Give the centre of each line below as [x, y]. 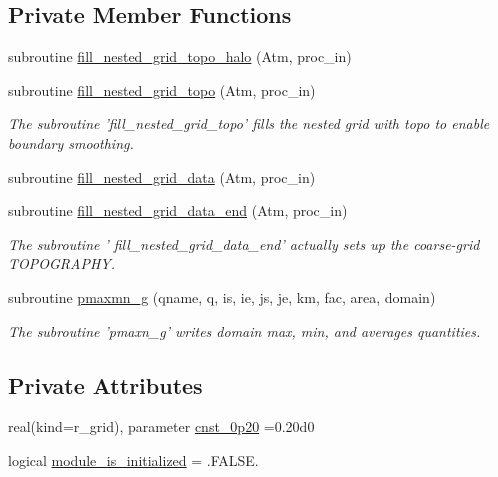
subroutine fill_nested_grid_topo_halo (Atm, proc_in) [180, 56]
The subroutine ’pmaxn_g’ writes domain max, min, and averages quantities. [244, 330]
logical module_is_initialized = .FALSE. [133, 459]
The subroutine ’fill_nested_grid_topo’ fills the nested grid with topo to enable [249, 123]
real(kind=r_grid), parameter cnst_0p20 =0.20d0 [161, 426]
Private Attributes [105, 384]
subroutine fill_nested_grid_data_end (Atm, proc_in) [178, 210]
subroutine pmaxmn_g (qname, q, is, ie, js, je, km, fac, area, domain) [222, 296]
